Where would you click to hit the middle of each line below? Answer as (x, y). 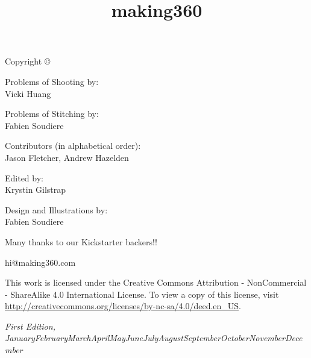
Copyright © (28, 61)
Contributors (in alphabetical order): (73, 146)
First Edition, (30, 326)
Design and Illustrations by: (56, 209)
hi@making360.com (40, 262)
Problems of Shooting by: (52, 81)
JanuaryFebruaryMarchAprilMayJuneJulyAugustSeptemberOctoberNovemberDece (154, 338)
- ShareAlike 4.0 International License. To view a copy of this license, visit (142, 294)
